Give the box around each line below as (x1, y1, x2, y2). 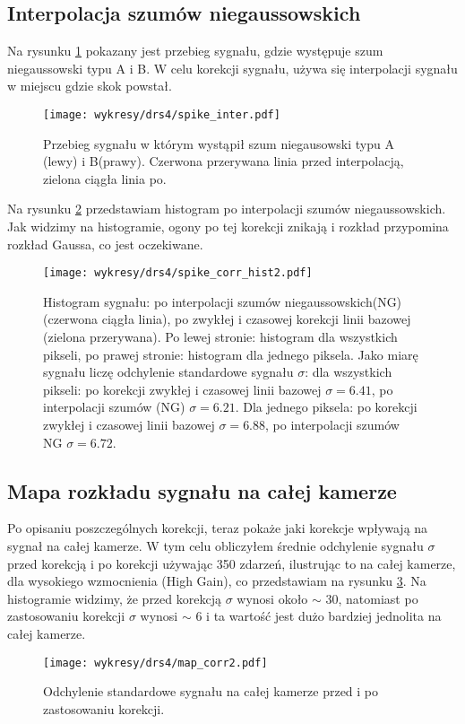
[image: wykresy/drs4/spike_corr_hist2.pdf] (43, 266, 313, 280)
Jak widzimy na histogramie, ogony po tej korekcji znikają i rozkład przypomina (7, 217, 449, 236)
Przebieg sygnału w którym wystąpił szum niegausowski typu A (43, 134, 394, 153)
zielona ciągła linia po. (43, 169, 167, 188)
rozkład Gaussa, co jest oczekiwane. (7, 234, 203, 253)
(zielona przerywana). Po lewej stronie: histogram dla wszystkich (43, 327, 398, 346)
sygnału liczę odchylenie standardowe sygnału (43, 362, 294, 381)
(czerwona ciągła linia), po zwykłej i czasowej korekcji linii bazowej (43, 310, 411, 328)
